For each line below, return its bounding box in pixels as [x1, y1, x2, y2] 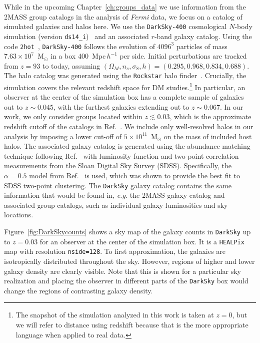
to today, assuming [42, 60, 100, 71]
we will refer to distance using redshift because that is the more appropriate [15, 319, 248, 330]
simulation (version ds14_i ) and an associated [4, 31, 149, 41]
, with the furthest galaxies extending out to [53, 101, 189, 112]
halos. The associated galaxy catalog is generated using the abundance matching [4, 141, 250, 151]
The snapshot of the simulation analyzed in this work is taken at [15, 309, 214, 320]
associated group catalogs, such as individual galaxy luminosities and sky [4, 199, 228, 210]
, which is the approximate [169, 111, 251, 122]
